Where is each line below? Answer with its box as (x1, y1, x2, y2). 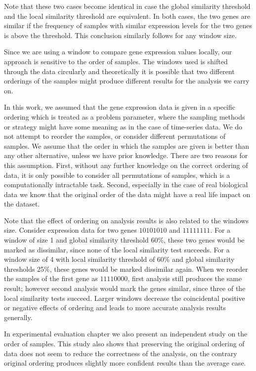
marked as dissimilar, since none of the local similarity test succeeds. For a (4, 244, 230, 254)
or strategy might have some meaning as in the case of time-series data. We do (4, 121, 242, 131)
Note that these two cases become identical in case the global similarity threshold (4, 1, 251, 11)
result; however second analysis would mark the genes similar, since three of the (4, 283, 246, 293)
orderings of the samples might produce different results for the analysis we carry (4, 76, 250, 86)
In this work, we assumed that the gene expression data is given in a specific (4, 102, 236, 112)
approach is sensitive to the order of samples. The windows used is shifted (4, 56, 228, 66)
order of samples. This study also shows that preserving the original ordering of (4, 338, 245, 348)
